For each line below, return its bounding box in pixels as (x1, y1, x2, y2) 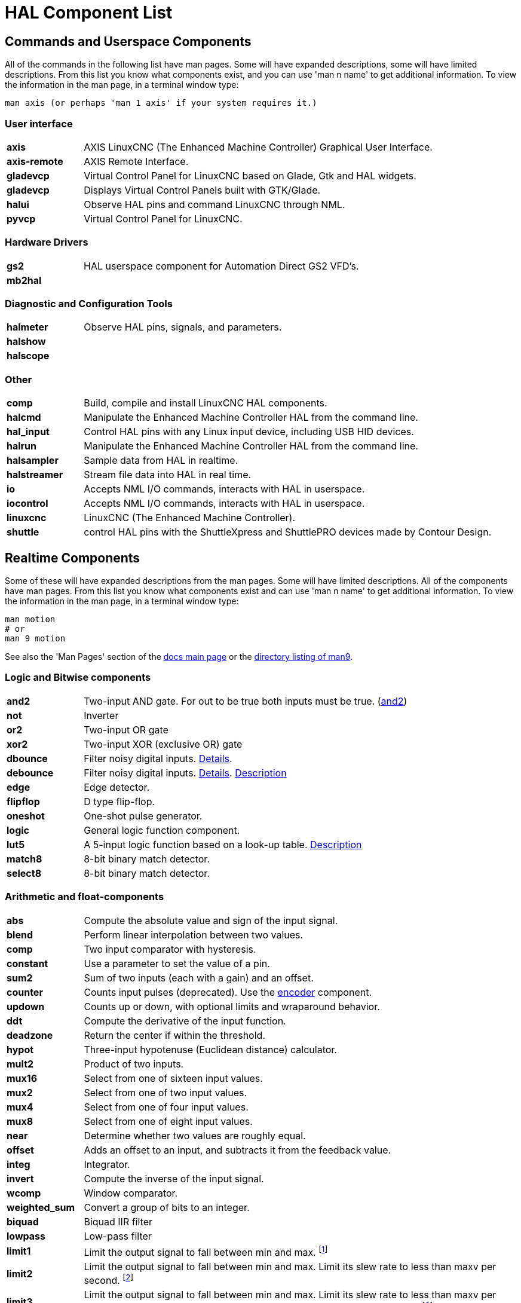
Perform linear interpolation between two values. (84, 928, 304, 941)
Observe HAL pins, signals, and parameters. (84, 321, 282, 334)
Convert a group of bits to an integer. (84, 1201, 250, 1213)
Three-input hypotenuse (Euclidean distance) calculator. (84, 1043, 337, 1056)
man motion (5, 614, 56, 625)
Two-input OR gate (84, 723, 168, 736)
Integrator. (84, 1158, 130, 1170)
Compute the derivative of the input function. (84, 1014, 286, 1027)
